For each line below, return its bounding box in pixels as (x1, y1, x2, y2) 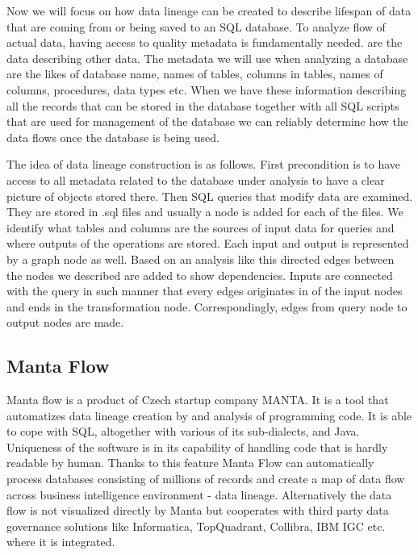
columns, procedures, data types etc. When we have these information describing (6, 81, 407, 98)
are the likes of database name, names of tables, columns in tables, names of (6, 65, 383, 82)
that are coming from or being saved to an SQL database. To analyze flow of (6, 18, 386, 35)
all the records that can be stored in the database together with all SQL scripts (6, 97, 399, 114)
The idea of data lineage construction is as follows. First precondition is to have (6, 156, 401, 173)
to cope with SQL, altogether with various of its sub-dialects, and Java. (6, 423, 360, 440)
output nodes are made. (6, 314, 124, 331)
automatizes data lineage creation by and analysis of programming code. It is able (6, 407, 412, 424)
